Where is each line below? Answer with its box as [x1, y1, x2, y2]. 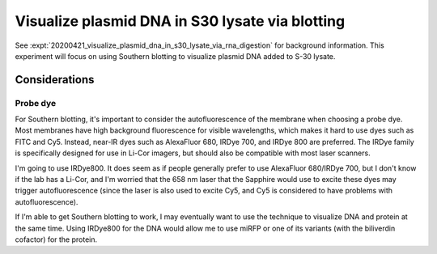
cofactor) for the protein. [15, 235, 98, 244]
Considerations [15, 73, 95, 87]
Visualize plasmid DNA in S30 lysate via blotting [15, 12, 346, 30]
